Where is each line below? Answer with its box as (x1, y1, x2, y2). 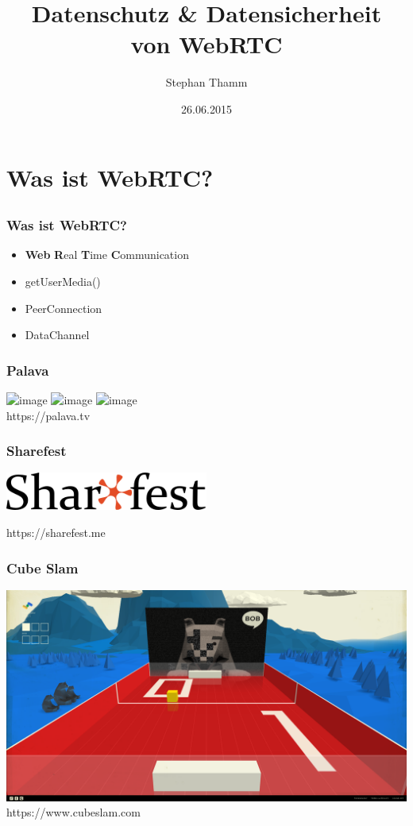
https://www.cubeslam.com (6, 804, 141, 820)
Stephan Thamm (165, 74, 248, 91)
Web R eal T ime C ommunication (25, 246, 189, 263)
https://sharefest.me (6, 524, 106, 540)
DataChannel (25, 326, 90, 343)
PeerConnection (25, 299, 102, 316)
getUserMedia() (25, 272, 101, 289)
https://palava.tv (6, 407, 91, 423)
